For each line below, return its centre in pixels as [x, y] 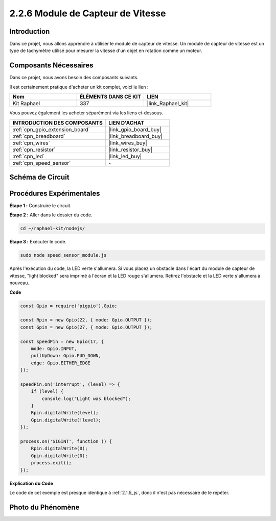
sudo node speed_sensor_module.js [63, 255]
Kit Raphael [26, 104]
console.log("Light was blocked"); [86, 399]
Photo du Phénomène [44, 507]
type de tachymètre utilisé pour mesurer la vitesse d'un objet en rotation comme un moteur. [106, 51]
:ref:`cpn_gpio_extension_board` [51, 129]
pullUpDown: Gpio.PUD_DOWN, [66, 356]
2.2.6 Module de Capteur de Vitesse [88, 13]
